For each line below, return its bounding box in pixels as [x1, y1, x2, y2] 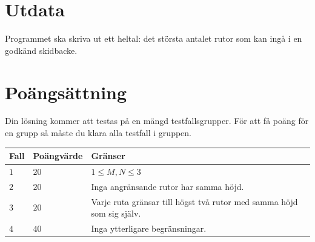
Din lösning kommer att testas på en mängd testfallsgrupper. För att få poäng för [5, 114, 309, 127]
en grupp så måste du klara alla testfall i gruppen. [5, 126, 191, 139]
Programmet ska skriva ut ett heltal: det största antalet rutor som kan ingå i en [5, 32, 302, 45]
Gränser [91, 149, 125, 162]
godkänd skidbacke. [5, 44, 78, 56]
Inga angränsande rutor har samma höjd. [91, 180, 244, 192]
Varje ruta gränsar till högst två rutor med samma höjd [91, 195, 298, 208]
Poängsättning [5, 79, 127, 104]
